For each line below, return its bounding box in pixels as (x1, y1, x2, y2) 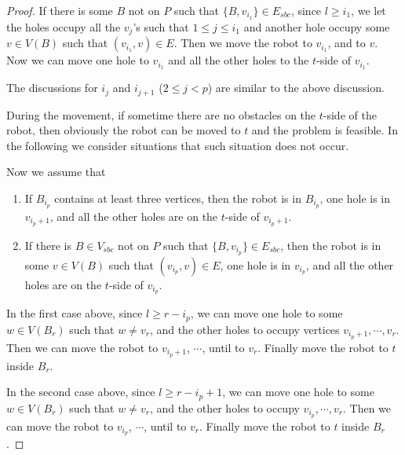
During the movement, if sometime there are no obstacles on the (6, 106, 316, 123)
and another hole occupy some (243, 18, 390, 35)
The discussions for (6, 79, 98, 96)
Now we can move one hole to (6, 52, 149, 68)
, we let (351, 2, 386, 18)
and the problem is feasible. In (251, 122, 398, 138)
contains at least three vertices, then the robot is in (54, 190, 301, 206)
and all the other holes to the (168, 52, 309, 68)
